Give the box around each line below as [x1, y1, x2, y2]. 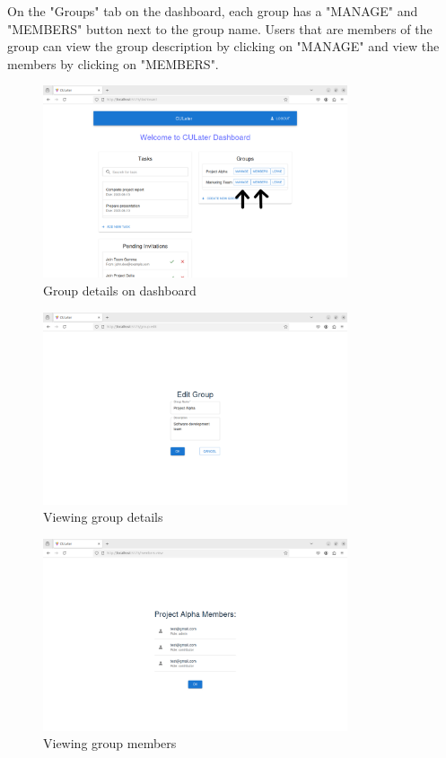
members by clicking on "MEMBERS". [7, 54, 219, 73]
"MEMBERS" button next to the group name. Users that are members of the [7, 19, 433, 38]
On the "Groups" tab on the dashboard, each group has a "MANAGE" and [7, 2, 418, 20]
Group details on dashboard [43, 280, 197, 299]
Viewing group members [43, 734, 177, 753]
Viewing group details [43, 507, 163, 526]
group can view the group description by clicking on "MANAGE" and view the [7, 37, 440, 56]
